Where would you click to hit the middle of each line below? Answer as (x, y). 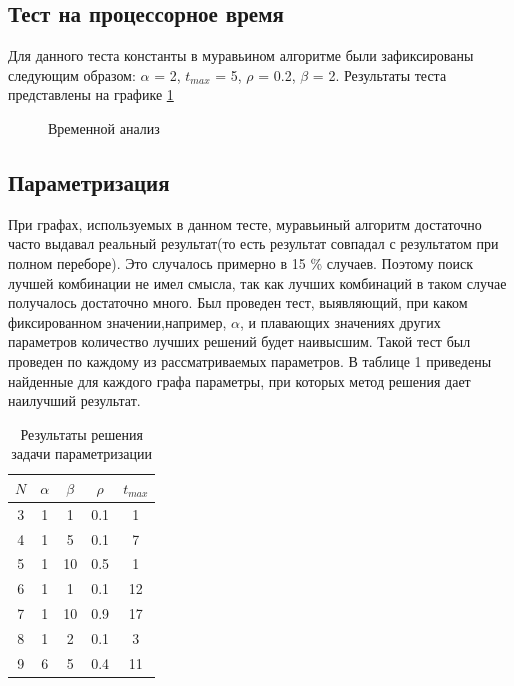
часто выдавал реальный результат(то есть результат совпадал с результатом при (253, 243)
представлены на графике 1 (91, 94)
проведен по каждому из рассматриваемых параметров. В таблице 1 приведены (250, 360)
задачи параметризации (82, 453)
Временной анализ (104, 127)
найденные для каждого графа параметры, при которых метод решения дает (239, 380)
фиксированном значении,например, (117, 321)
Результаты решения (81, 433)
